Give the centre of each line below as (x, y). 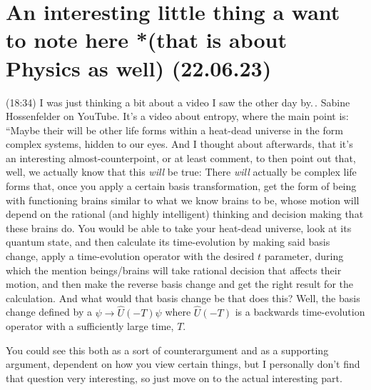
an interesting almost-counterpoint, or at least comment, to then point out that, (181, 157)
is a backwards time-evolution (300, 312)
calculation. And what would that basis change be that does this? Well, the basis (183, 297)
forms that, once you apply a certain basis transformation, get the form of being (181, 186)
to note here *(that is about (146, 40)
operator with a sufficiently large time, (90, 326)
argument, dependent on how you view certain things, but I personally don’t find (183, 364)
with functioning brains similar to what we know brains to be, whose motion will (183, 200)
